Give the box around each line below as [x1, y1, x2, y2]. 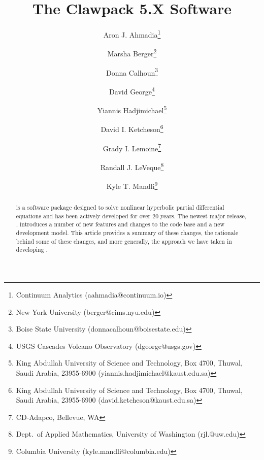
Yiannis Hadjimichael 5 [97, 104, 167, 115]
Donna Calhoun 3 [106, 65, 158, 78]
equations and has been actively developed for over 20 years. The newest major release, [16, 211, 247, 220]
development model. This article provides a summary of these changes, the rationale [16, 228, 239, 237]
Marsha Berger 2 [107, 47, 157, 59]
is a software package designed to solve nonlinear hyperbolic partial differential [16, 203, 224, 212]
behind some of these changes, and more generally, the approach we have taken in [16, 237, 232, 245]
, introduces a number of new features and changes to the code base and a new [16, 220, 225, 228]
